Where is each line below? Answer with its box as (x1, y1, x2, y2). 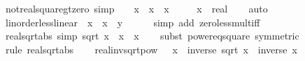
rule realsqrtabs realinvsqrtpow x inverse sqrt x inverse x (5, 42, 297, 56)
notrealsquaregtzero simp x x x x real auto (5, 1, 268, 15)
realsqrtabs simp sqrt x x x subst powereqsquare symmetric (5, 28, 299, 43)
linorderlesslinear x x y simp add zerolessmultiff (5, 15, 260, 29)
